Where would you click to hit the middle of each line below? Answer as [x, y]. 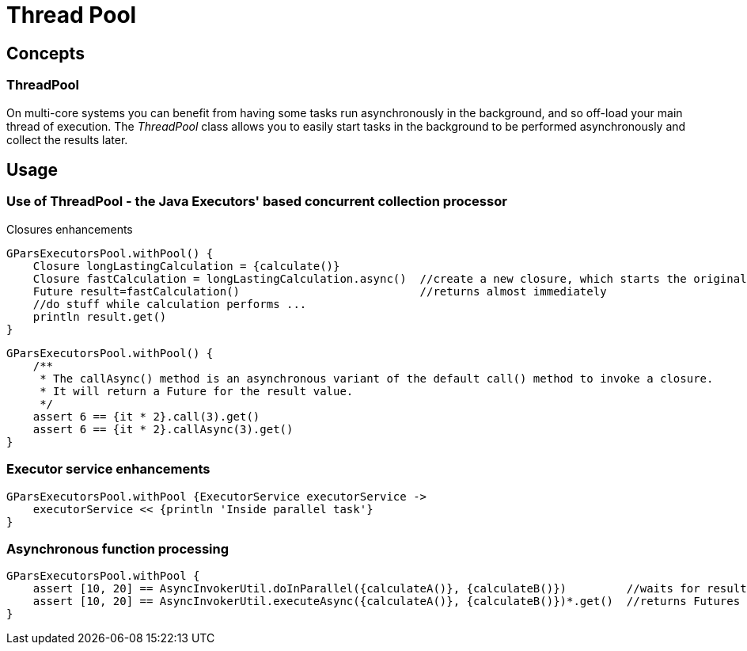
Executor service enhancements [108, 469]
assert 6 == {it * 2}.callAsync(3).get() [163, 429]
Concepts [46, 53]
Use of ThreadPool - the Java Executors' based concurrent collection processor [257, 202]
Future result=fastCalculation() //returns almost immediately [320, 291]
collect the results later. [67, 139]
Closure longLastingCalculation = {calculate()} [186, 266]
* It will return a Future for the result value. [197, 391]
